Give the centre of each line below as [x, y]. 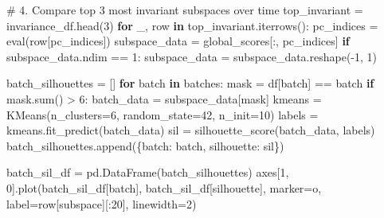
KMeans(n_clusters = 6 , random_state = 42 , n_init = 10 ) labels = [163, 114]
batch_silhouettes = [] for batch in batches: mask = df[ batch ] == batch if [190, 83]
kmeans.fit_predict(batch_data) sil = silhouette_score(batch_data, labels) [191, 130]
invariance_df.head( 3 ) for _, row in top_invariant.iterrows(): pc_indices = [192, 25]
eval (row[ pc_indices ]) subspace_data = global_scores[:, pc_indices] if [178, 41]
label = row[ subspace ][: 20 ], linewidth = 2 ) [102, 203]
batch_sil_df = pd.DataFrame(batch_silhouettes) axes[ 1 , [148, 172]
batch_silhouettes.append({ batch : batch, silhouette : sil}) [145, 145]
